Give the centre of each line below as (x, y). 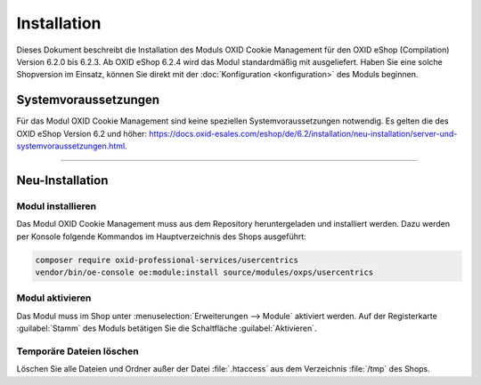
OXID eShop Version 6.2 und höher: (82, 133)
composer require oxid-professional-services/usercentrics (167, 260)
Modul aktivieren (54, 298)
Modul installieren (57, 206)
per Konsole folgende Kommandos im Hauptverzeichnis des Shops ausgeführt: (161, 237)
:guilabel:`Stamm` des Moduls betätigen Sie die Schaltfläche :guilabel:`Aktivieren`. (167, 328)
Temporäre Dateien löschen (77, 351)
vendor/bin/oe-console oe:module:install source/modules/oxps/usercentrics (204, 272)
